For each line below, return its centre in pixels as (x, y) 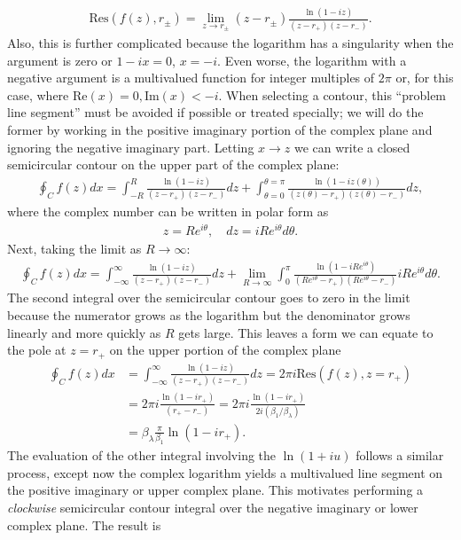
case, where (38, 94)
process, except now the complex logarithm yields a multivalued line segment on (225, 472)
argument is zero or (60, 60)
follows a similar (400, 455)
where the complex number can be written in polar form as (168, 211)
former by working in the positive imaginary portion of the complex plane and (220, 129)
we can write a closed (352, 147)
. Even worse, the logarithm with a (312, 60)
